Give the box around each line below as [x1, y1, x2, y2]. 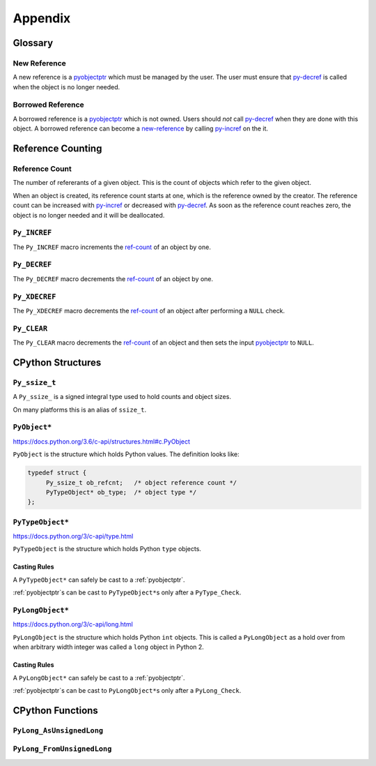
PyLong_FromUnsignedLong [13, 744, 112, 753]
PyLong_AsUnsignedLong [13, 726, 104, 735]
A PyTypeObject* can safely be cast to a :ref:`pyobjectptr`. [13, 576, 185, 584]
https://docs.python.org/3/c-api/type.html [13, 532, 134, 541]
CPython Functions [13, 705, 99, 716]
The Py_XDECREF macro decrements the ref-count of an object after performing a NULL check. [13, 306, 285, 315]
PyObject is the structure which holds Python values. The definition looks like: [13, 450, 240, 458]
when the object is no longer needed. [13, 82, 120, 91]
